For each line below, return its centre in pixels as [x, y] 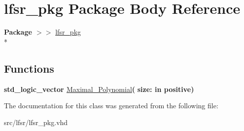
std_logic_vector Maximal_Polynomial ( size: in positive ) [99, 89]
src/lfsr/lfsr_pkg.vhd [36, 122]
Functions [29, 68]
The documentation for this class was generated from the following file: [111, 106]
